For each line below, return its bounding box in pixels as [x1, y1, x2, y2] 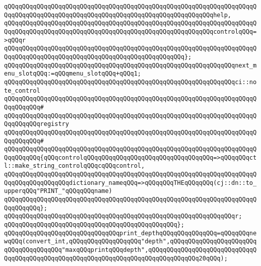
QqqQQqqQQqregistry [4, 120, 69, 128]
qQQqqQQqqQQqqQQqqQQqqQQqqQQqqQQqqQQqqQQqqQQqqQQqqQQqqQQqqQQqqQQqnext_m [4, 61, 257, 69]
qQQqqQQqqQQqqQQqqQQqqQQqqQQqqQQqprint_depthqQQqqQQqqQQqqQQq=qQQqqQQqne [4, 229, 257, 237]
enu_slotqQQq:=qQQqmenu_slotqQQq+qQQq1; [4, 70, 142, 78]
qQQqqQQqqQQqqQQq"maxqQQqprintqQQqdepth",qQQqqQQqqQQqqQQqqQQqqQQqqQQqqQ [4, 246, 257, 254]
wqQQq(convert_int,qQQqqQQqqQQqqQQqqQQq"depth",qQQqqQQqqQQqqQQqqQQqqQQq [4, 238, 257, 245]
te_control [4, 87, 40, 94]
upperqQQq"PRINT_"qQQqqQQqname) [4, 187, 112, 195]
